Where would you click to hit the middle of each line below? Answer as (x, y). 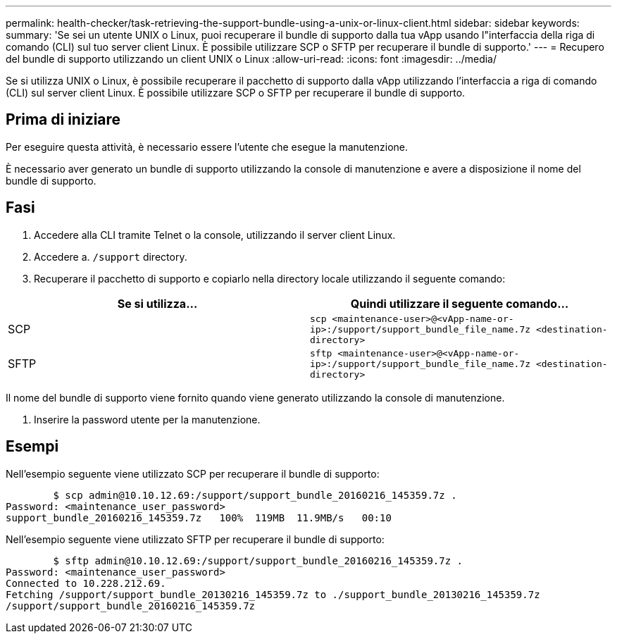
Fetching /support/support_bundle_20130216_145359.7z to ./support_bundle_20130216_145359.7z (273, 594)
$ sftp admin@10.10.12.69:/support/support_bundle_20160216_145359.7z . (258, 560)
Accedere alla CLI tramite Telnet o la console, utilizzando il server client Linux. (215, 235)
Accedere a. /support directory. (111, 256)
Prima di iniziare (63, 120)
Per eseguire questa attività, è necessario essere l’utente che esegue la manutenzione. (207, 147)
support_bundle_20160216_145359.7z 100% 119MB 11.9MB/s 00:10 (199, 517)
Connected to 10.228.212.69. (86, 583)
